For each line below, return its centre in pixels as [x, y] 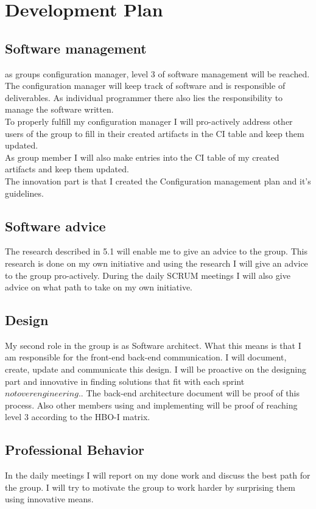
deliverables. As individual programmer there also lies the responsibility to [144, 97]
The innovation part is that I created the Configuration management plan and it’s [158, 181]
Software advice [55, 226]
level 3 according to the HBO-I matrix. [78, 417]
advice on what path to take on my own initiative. [99, 287]
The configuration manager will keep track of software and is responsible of [145, 86]
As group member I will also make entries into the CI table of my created [142, 157]
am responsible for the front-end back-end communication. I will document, [146, 357]
